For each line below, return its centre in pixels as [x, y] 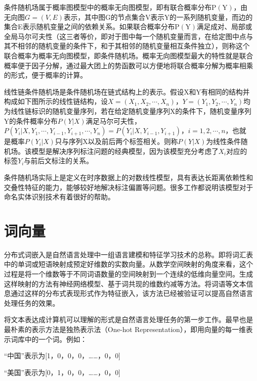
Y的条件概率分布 [31, 120]
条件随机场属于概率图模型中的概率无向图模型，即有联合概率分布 [108, 7]
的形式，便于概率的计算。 [45, 75]
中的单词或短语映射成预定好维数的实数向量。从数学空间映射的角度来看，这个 [128, 264]
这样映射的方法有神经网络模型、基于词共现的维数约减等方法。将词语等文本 [125, 283]
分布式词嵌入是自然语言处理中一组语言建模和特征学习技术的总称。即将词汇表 [128, 254]
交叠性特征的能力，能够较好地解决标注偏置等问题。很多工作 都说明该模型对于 [128, 187]
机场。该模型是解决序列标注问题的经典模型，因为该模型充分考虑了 [111, 151]
